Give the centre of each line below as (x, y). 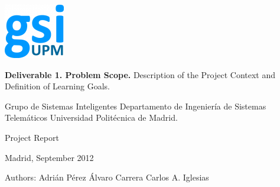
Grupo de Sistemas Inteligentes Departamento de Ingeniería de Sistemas (136, 106)
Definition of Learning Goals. (57, 86)
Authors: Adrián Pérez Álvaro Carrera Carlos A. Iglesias (107, 177)
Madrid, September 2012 (49, 157)
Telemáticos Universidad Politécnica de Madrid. (91, 117)
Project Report (32, 137)
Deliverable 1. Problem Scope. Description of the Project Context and (140, 74)
